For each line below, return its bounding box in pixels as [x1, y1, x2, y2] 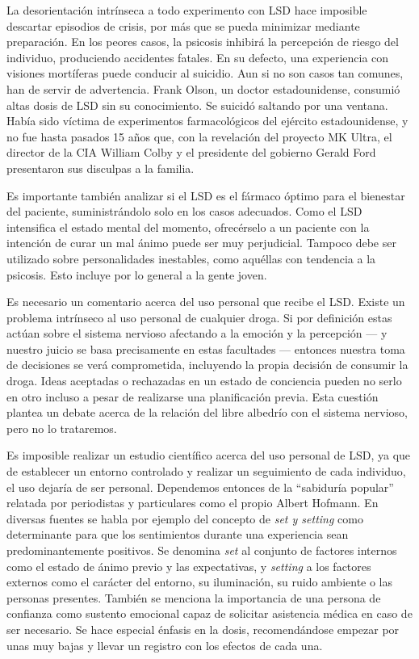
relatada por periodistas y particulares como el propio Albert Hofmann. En [6, 494, 379, 511]
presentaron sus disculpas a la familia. [6, 159, 195, 176]
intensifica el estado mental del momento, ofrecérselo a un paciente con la [6, 218, 370, 235]
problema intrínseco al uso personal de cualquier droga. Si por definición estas [6, 309, 392, 325]
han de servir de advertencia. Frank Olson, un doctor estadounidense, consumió [6, 80, 400, 97]
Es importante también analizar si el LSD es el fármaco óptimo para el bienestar [6, 187, 405, 204]
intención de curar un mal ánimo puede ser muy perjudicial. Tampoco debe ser [6, 234, 396, 251]
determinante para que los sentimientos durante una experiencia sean [6, 526, 349, 543]
